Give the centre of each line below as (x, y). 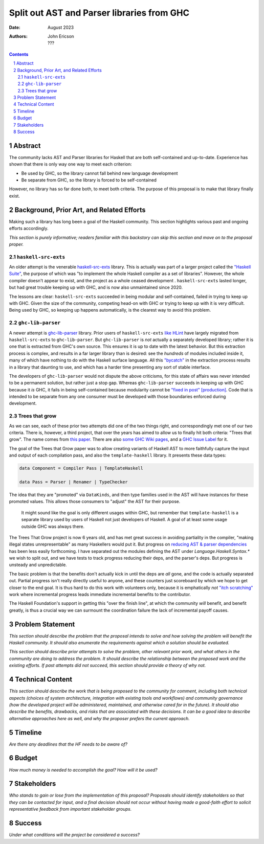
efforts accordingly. (29, 228)
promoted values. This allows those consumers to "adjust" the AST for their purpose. (95, 502)
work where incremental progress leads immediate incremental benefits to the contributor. (100, 594)
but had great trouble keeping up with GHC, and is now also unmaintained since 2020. (96, 287)
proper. (16, 244)
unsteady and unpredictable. (38, 565)
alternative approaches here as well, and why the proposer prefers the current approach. (99, 718)
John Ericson (61, 36)
